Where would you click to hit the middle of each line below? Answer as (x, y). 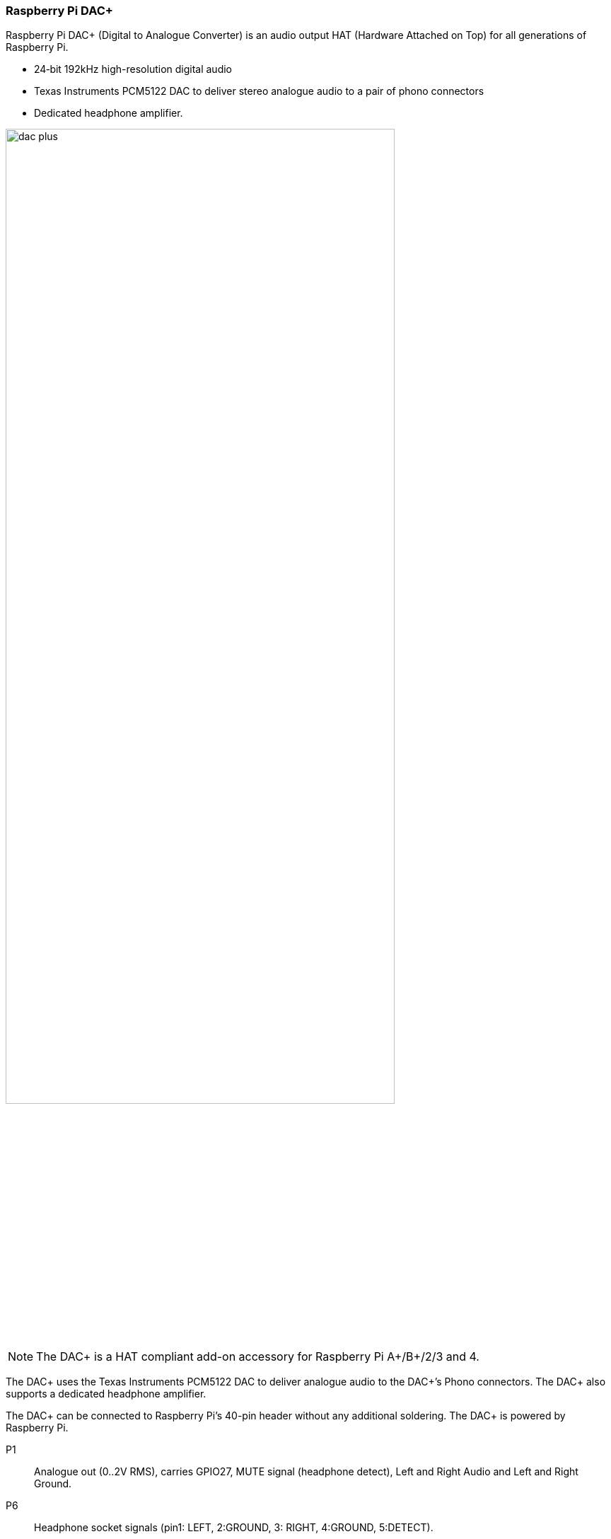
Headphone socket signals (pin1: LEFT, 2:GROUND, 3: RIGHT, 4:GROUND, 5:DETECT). (234, 1527)
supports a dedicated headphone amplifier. (106, 1393)
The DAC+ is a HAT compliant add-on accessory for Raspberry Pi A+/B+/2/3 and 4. (258, 1356)
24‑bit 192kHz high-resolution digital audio (133, 69)
